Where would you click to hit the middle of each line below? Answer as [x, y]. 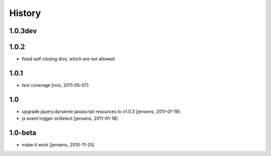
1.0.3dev [23, 31]
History [25, 13]
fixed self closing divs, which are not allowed [68, 59]
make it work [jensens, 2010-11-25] [58, 145]
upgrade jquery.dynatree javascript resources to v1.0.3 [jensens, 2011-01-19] [101, 111]
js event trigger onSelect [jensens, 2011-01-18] [70, 118]
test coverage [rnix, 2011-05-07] [55, 85]
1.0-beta [23, 133]
